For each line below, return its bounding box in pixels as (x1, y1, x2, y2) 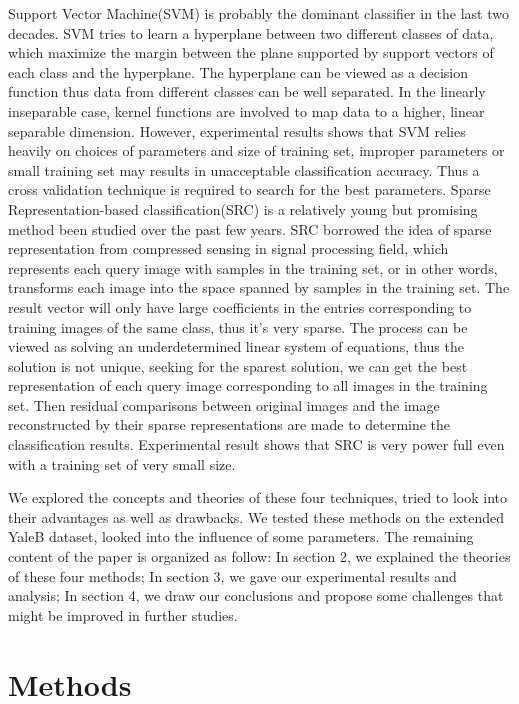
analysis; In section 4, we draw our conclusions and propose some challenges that (8, 585, 504, 606)
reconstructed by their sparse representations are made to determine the (8, 414, 451, 435)
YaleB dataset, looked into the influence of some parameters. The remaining (8, 526, 474, 547)
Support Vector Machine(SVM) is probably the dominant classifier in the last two (8, 3, 510, 23)
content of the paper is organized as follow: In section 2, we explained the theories (8, 546, 511, 567)
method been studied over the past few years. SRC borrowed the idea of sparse (8, 218, 492, 239)
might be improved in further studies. (8, 604, 238, 625)
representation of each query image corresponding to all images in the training (8, 375, 488, 396)
